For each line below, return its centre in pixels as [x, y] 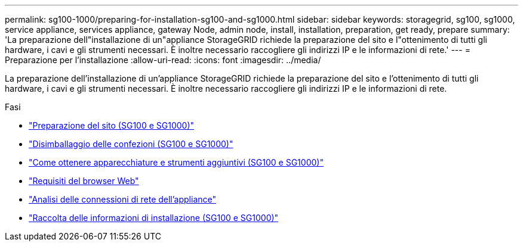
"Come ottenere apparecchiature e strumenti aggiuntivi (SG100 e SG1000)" [176, 162]
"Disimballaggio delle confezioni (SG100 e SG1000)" [131, 144]
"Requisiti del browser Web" [84, 181]
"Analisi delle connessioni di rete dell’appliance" [122, 199]
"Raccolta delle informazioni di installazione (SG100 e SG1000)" [154, 218]
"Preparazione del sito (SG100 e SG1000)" [112, 125]
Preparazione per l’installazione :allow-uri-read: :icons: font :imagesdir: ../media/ [163, 60]
